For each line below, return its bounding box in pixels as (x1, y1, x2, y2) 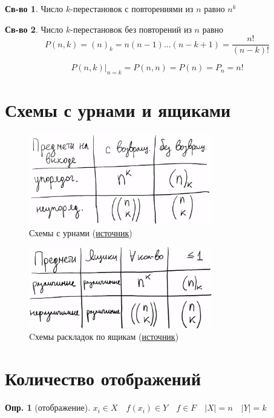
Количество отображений (5, 366, 201, 391)
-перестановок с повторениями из (70, 2, 194, 15)
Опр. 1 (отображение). (5, 401, 91, 414)
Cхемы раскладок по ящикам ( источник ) (29, 330, 179, 343)
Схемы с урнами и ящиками (5, 98, 231, 122)
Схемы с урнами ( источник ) (29, 226, 132, 239)
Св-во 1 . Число (5, 2, 64, 15)
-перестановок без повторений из (70, 22, 192, 35)
